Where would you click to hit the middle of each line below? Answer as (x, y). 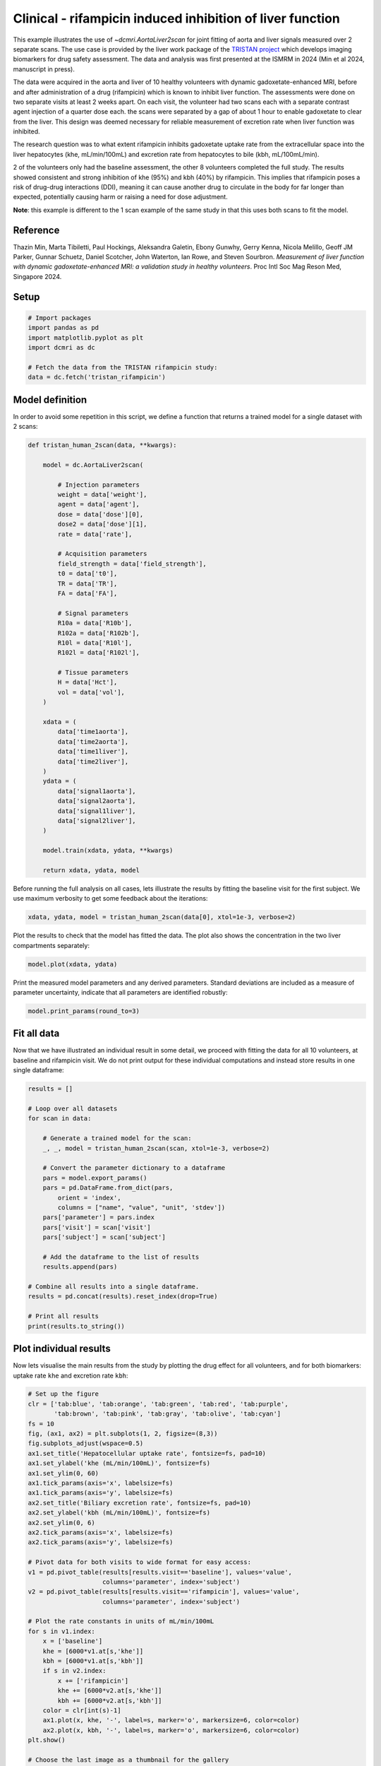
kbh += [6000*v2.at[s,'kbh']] (110, 1700)
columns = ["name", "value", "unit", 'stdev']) (141, 1207)
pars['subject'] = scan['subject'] (104, 1237)
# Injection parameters (99, 485)
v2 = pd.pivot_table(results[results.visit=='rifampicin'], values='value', (164, 1592)
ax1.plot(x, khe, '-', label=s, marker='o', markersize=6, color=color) (171, 1720)
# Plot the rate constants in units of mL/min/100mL (121, 1622)
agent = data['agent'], (99, 504)
